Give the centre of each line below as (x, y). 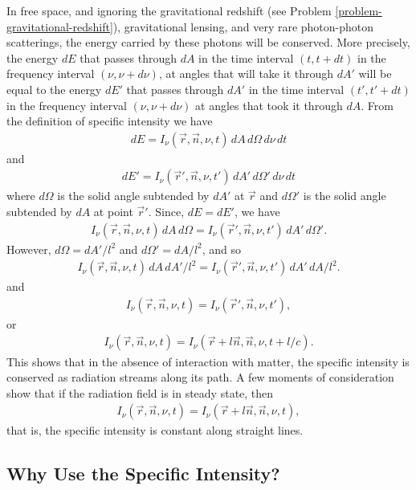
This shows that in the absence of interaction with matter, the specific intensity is (208, 361)
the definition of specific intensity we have (110, 121)
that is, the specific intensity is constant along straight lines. (155, 430)
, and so (222, 249)
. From (377, 105)
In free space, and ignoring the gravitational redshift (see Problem (169, 10)
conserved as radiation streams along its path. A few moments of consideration (200, 377)
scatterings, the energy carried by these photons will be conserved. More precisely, (208, 42)
